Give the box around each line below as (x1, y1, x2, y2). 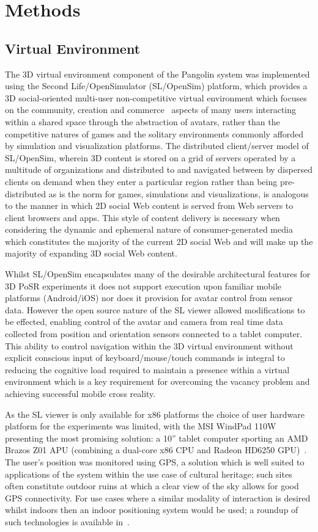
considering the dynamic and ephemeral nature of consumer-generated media (5, 223, 293, 236)
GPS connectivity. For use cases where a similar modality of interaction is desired (5, 491, 311, 504)
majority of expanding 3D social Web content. (5, 247, 177, 260)
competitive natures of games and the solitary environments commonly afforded (5, 127, 304, 140)
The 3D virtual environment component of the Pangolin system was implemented (5, 67, 310, 80)
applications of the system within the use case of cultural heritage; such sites (5, 467, 292, 480)
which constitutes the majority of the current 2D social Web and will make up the (5, 235, 313, 247)
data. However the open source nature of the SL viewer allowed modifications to (5, 303, 305, 316)
